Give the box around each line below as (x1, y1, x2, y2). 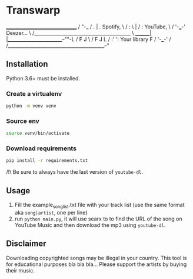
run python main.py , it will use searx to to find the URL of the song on (14, 215, 182, 222)
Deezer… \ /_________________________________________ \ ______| (6, 29, 152, 36)
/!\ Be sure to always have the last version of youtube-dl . (6, 168, 143, 176)
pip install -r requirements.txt (6, 158, 88, 164)
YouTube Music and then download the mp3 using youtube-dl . (14, 221, 166, 228)
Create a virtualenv (6, 89, 62, 98)
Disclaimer (6, 239, 46, 249)
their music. (6, 267, 35, 274)
